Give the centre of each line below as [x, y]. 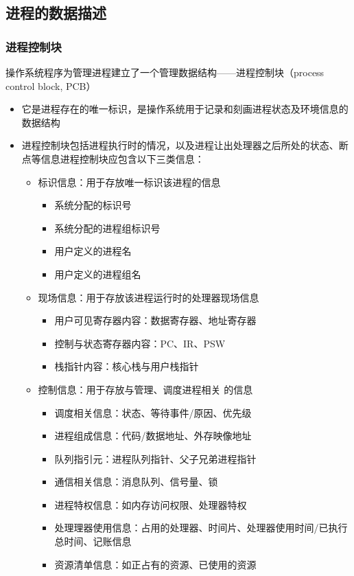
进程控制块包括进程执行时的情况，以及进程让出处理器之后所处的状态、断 [185, 145]
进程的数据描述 [56, 13]
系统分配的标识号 [93, 205]
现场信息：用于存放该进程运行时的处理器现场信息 [149, 297]
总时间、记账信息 [93, 541]
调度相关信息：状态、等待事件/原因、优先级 [153, 412]
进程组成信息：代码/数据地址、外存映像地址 [153, 436]
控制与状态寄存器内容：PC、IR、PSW [140, 343]
